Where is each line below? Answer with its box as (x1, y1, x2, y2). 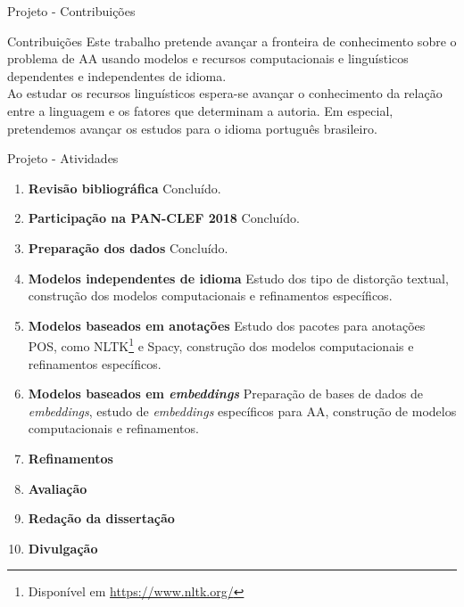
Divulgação (28, 538, 98, 557)
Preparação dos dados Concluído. (28, 238, 228, 257)
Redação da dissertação (28, 509, 175, 528)
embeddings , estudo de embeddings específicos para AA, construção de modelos (28, 401, 457, 420)
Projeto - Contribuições (7, 2, 136, 20)
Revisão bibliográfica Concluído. (28, 178, 221, 197)
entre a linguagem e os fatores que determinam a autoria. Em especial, (7, 101, 394, 119)
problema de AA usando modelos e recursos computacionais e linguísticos (7, 49, 409, 68)
